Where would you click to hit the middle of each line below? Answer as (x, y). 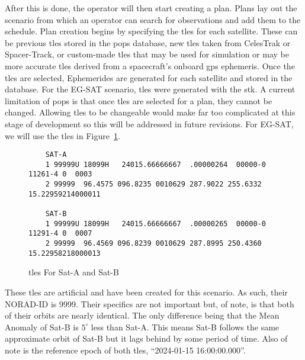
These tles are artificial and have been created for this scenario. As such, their (146, 292)
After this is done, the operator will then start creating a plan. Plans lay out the (151, 8)
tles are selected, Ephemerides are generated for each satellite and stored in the (149, 77)
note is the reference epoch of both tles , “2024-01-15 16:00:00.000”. (125, 350)
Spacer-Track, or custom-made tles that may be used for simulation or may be (147, 54)
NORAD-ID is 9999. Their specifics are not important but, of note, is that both (150, 303)
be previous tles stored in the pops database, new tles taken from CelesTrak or (148, 42)
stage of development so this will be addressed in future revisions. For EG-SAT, (149, 123)
